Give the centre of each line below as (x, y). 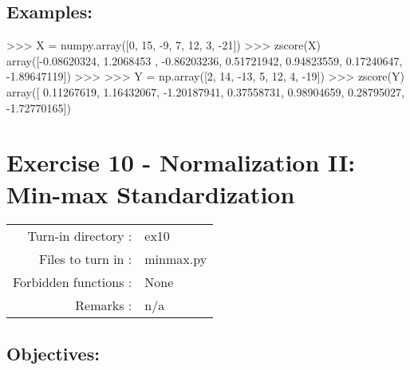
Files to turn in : (85, 259)
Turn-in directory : (80, 236)
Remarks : (104, 305)
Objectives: (53, 353)
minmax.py (176, 259)
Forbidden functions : (73, 282)
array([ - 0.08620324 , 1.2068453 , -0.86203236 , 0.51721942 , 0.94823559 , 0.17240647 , (205, 60)
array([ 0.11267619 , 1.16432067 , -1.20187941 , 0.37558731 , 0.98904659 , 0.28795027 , (205, 91)
